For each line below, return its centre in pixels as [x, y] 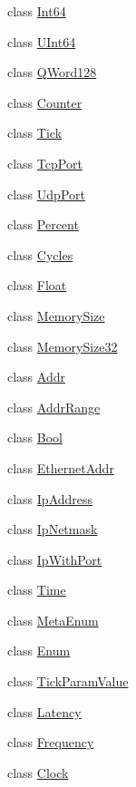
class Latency [44, 711]
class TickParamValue [68, 681]
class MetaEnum [53, 620]
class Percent [43, 224]
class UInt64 [42, 41]
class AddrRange [54, 407]
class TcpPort [45, 163]
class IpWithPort [55, 559]
